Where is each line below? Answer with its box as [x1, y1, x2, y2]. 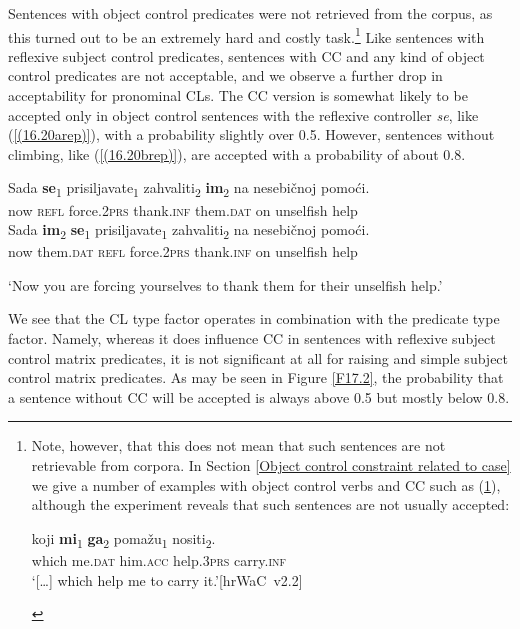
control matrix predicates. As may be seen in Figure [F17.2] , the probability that [8, 367, 504, 388]
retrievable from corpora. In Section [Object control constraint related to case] [31, 455, 511, 475]
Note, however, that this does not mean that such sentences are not [31, 435, 446, 456]
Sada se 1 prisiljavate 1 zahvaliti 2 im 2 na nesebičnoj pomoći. [8, 177, 370, 201]
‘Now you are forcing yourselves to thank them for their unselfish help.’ [8, 274, 443, 295]
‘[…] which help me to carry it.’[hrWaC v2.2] [31, 569, 303, 590]
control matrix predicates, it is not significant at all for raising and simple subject [8, 347, 509, 368]
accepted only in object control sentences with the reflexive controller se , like [8, 104, 479, 125]
